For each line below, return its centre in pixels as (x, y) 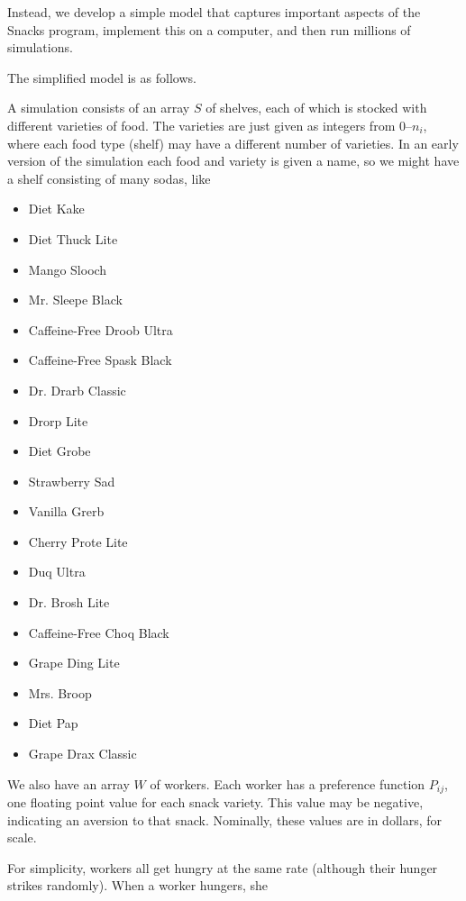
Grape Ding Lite (74, 663)
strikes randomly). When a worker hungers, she (138, 885)
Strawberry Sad (72, 481)
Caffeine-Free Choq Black (99, 632)
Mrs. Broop (60, 692)
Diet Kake (56, 209)
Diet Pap (53, 723)
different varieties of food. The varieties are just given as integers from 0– (210, 125)
